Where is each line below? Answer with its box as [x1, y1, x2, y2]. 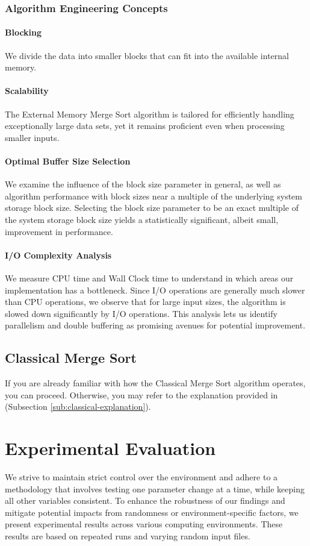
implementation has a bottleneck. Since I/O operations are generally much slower [5, 283, 305, 296]
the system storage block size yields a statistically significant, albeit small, [5, 213, 279, 225]
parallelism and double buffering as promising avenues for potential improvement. [5, 319, 306, 331]
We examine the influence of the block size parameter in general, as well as [5, 178, 281, 190]
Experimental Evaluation [5, 436, 216, 460]
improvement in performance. [5, 225, 113, 237]
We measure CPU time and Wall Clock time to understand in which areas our [5, 271, 294, 284]
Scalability [5, 84, 49, 97]
